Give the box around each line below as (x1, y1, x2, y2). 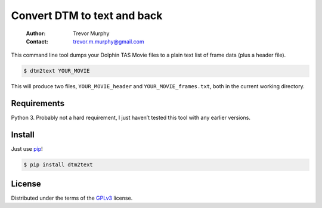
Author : (26, 30, 46, 37)
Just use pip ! (11, 145, 43, 153)
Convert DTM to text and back (11, 9, 163, 22)
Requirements (11, 98, 65, 108)
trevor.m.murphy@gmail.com (73, 38, 144, 45)
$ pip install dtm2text (23, 162, 94, 168)
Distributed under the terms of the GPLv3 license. (11, 194, 133, 201)
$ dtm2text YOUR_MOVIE (23, 67, 90, 74)
